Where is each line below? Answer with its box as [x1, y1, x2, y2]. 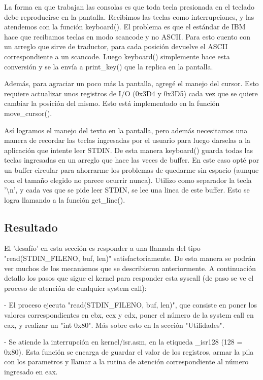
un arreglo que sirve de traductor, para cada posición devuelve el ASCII [4, 41, 228, 52]
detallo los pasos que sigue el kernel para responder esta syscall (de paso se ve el [4, 273, 254, 283]
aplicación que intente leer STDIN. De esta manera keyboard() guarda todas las [4, 144, 253, 155]
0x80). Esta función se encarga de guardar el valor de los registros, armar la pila [4, 346, 254, 357]
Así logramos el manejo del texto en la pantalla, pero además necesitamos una [4, 125, 248, 135]
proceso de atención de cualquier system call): [4, 282, 147, 293]
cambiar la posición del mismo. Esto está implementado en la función [4, 98, 220, 108]
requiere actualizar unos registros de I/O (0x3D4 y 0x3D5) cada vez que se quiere [4, 88, 258, 98]
